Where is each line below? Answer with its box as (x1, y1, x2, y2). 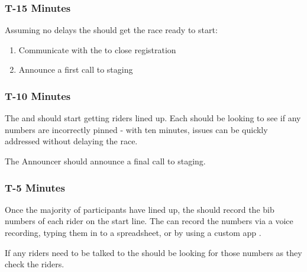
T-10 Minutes (5, 88, 71, 103)
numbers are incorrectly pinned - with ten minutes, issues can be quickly (5, 123, 268, 135)
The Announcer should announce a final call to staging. (5, 155, 206, 167)
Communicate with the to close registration (18, 43, 176, 56)
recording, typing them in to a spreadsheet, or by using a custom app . (5, 226, 261, 238)
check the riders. (5, 258, 64, 270)
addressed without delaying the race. (5, 135, 138, 147)
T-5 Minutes (5, 180, 65, 195)
